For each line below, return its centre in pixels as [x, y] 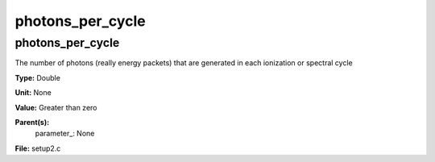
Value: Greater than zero [56, 107]
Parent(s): [32, 122]
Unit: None [33, 93]
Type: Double [37, 77]
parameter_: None [65, 134]
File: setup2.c [38, 148]
